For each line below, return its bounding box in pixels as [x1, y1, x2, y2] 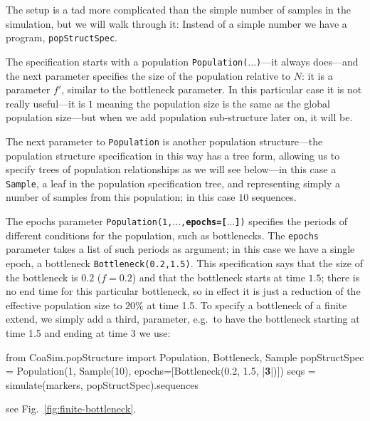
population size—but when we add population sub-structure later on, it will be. [6, 110, 353, 125]
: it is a [302, 68, 333, 83]
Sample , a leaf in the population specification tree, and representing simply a [6, 175, 340, 190]
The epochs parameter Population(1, [6, 213, 173, 228]
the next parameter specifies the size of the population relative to [6, 68, 291, 83]
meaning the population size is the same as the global [96, 95, 330, 110]
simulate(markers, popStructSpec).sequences [6, 377, 199, 392]
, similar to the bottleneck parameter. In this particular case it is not [61, 82, 362, 97]
